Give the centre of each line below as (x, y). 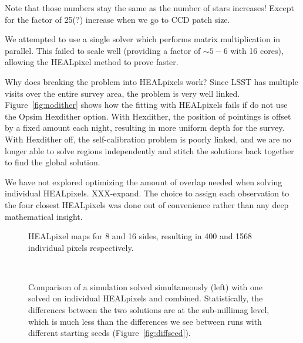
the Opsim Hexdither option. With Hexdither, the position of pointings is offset (148, 116)
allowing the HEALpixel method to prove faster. (92, 62)
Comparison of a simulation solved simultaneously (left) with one (146, 286)
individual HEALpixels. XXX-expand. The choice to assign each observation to (147, 193)
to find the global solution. (53, 162)
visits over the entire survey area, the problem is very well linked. (122, 93)
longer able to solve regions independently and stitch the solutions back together (149, 150)
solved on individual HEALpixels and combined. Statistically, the (146, 298)
